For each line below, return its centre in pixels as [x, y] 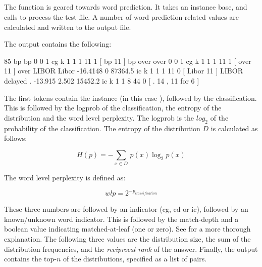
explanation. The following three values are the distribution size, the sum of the [127, 238]
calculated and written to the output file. [68, 27]
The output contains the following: [58, 44]
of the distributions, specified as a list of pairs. [135, 259]
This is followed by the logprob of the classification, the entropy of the [113, 108]
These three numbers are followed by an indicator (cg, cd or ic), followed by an [126, 209]
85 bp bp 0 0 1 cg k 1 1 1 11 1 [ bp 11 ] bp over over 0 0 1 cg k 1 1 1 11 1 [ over [128, 61]
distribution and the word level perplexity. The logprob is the [99, 117]
